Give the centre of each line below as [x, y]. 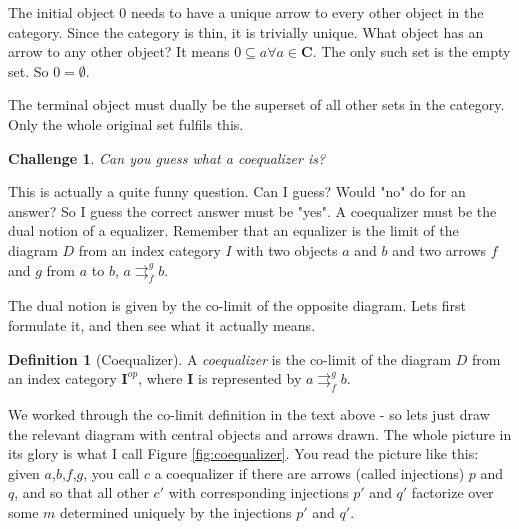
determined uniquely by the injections [176, 511]
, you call [111, 472]
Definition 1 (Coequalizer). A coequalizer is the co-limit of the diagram [230, 358]
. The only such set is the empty [411, 51]
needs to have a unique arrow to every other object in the [307, 12]
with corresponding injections [258, 492]
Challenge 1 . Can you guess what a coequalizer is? [167, 157]
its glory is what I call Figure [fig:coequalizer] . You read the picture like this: [243, 453]
